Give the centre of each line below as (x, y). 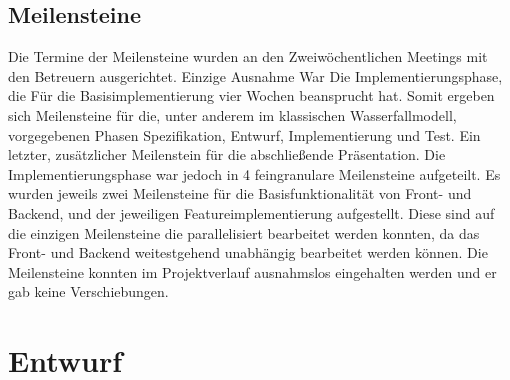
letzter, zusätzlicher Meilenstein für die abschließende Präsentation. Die (227, 154)
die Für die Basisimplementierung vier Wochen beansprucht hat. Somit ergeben (251, 95)
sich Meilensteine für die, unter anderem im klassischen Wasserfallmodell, (232, 114)
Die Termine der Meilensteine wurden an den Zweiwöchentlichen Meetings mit (248, 56)
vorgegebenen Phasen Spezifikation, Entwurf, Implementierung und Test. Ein (244, 134)
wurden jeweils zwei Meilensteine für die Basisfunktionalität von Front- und (240, 193)
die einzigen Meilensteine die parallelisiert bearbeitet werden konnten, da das (244, 232)
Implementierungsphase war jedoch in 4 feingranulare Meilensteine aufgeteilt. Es (254, 173)
